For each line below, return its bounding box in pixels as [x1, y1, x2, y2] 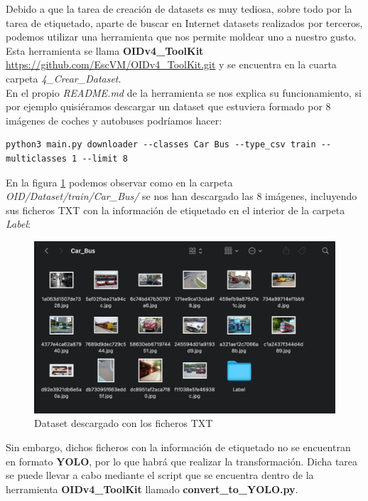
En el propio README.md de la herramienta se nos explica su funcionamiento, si [6, 85, 362, 100]
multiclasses [6, 153, 67, 164]
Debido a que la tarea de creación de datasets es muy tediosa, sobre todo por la [6, 1, 352, 16]
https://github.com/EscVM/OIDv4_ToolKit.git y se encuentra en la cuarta [6, 57, 337, 72]
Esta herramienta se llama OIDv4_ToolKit [6, 43, 204, 58]
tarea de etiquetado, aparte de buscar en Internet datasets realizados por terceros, [6, 15, 363, 30]
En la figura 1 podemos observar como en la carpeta [6, 174, 233, 189]
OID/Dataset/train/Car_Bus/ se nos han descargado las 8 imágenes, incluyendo [6, 189, 357, 204]
